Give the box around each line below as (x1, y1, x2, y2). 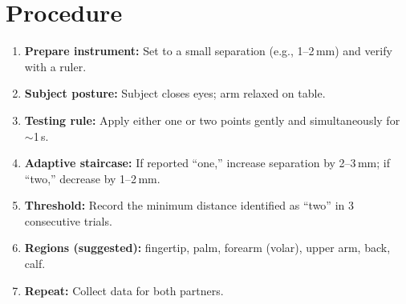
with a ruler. (24, 58, 87, 74)
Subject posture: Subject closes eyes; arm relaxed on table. (24, 85, 326, 102)
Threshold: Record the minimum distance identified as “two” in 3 (24, 197, 354, 214)
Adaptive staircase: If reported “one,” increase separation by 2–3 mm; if (24, 154, 390, 171)
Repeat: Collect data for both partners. (24, 282, 224, 298)
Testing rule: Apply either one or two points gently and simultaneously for (24, 111, 400, 128)
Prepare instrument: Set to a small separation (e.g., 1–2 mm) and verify (24, 42, 392, 59)
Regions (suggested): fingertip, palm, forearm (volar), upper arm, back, (24, 239, 391, 256)
